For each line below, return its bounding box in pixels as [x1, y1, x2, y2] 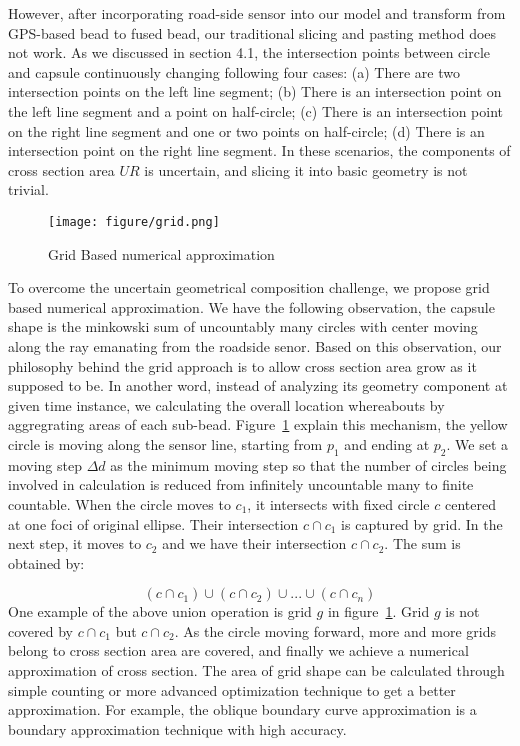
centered [444, 493, 496, 514]
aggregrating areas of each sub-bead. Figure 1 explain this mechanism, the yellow [8, 414, 508, 435]
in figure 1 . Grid [327, 601, 430, 622]
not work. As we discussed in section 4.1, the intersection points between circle [8, 42, 491, 63]
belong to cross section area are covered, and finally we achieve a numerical [8, 640, 469, 661]
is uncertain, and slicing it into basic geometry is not [144, 159, 468, 180]
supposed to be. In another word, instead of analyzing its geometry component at [8, 375, 508, 396]
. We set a [446, 433, 509, 454]
